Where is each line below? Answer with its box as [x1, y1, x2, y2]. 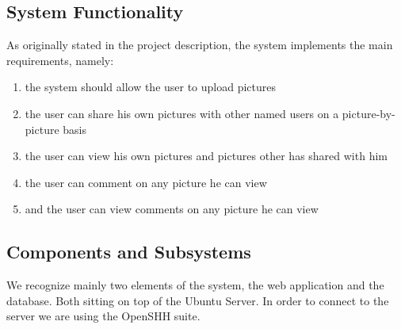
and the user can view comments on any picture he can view [25, 201, 319, 217]
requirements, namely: [6, 52, 114, 68]
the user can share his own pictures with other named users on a [25, 105, 339, 121]
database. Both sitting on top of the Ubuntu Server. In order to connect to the [6, 292, 389, 308]
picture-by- [342, 105, 395, 121]
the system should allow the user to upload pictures [25, 78, 277, 95]
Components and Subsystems [6, 239, 251, 264]
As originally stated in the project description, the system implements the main [6, 36, 393, 53]
